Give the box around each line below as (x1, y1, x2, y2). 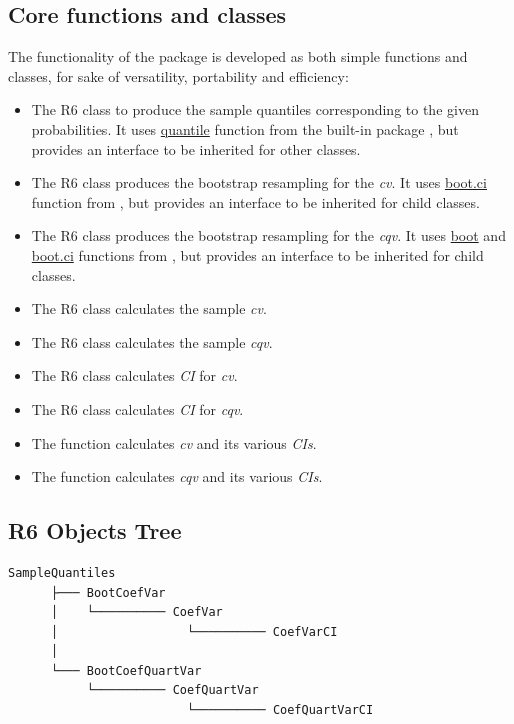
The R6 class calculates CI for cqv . (31, 398, 244, 419)
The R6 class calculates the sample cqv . (31, 331, 273, 352)
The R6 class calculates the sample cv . (31, 298, 267, 319)
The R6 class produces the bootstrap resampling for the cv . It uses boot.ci (31, 172, 487, 193)
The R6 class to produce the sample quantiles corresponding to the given (31, 99, 479, 120)
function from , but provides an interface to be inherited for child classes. (31, 191, 480, 212)
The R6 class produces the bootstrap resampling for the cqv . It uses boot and (31, 225, 506, 246)
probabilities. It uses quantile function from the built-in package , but (31, 118, 459, 139)
